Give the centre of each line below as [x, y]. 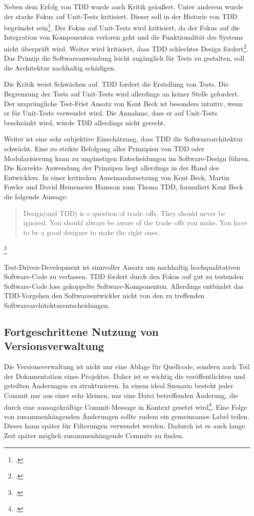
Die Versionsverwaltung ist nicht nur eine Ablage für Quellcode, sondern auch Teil [127, 366]
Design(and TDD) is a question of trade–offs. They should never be [124, 213]
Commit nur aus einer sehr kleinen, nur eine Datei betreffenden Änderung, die [121, 395]
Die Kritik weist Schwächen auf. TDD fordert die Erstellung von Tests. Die [116, 84]
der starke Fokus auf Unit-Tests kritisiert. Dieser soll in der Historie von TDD [121, 16]
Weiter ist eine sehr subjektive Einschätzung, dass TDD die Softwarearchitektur [124, 139]
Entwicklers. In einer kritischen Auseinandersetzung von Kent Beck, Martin [117, 177]
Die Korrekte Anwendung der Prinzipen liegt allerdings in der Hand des [112, 168]
